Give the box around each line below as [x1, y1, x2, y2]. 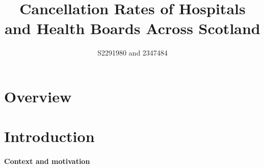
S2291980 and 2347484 [97, 47, 168, 58]
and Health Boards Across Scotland [5, 18, 260, 39]
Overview [4, 86, 72, 106]
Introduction [4, 126, 95, 147]
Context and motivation [4, 156, 90, 166]
